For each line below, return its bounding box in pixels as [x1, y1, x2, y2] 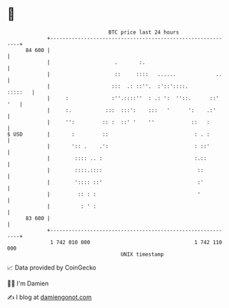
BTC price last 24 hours [108, 29, 180, 36]
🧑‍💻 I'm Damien [7, 279, 49, 287]
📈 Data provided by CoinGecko [7, 263, 97, 272]
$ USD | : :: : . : [7, 130, 210, 138]
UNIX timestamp [120, 250, 165, 258]
